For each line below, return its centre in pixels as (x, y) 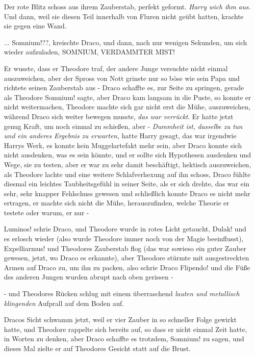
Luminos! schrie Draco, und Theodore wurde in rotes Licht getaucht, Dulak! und (125, 229)
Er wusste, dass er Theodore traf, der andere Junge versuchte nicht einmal (116, 68)
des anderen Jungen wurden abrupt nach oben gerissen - (89, 277)
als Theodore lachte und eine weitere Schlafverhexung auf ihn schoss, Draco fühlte (127, 174)
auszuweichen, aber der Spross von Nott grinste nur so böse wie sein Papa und (122, 78)
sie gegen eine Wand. (35, 26)
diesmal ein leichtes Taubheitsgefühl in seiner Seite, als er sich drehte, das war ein (127, 184)
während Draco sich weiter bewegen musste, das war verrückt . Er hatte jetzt (119, 116)
